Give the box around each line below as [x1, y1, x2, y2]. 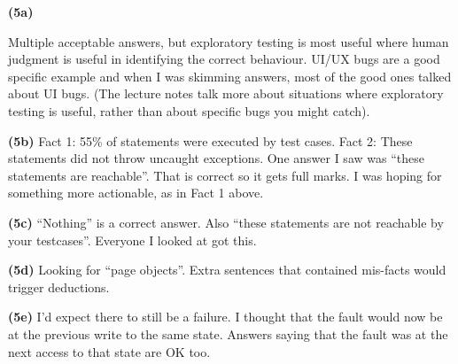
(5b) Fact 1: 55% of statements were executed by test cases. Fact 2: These [8, 131, 413, 150]
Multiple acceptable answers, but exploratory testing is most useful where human [8, 32, 449, 50]
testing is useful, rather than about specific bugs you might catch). [8, 101, 370, 120]
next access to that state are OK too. [8, 342, 211, 360]
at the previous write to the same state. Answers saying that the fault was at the [8, 324, 448, 343]
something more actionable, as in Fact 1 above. [8, 183, 264, 202]
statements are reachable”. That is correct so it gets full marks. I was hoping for [8, 166, 442, 184]
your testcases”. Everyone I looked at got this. [8, 230, 257, 249]
